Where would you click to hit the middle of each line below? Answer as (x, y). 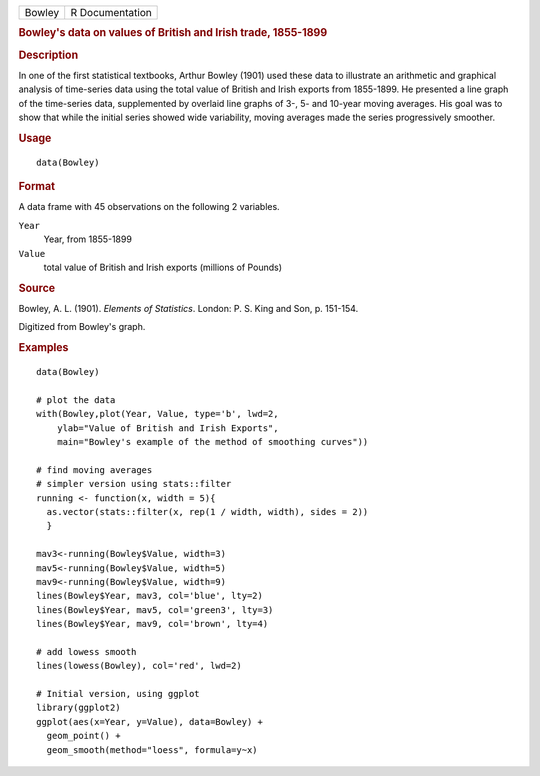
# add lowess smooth (86, 651)
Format (36, 187)
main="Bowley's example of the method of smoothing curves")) (212, 442)
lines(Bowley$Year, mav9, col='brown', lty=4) (152, 624)
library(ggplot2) (78, 708)
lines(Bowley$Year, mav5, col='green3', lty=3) (155, 609)
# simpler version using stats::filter (134, 484)
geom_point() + (83, 736)
